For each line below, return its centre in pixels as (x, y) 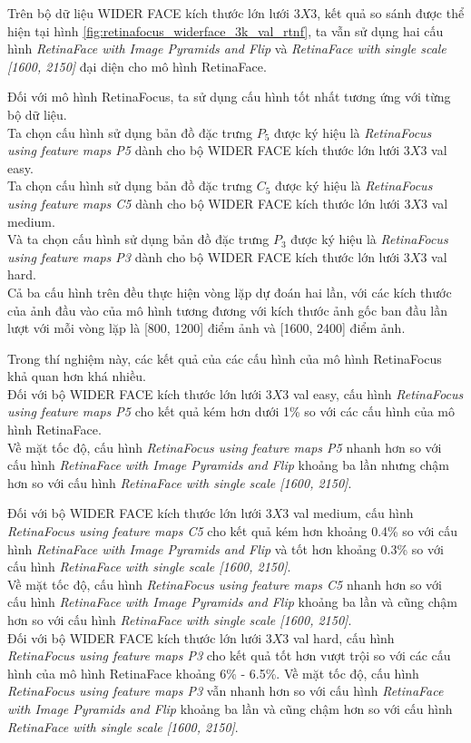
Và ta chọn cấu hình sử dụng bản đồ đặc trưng (138, 239)
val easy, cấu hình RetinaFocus (378, 393)
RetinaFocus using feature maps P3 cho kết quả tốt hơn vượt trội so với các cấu (229, 655)
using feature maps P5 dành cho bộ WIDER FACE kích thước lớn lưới (204, 150)
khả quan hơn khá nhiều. (77, 376)
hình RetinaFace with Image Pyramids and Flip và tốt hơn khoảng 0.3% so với (226, 548)
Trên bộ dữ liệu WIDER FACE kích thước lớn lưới (148, 13)
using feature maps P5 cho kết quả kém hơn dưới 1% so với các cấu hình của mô (231, 411)
